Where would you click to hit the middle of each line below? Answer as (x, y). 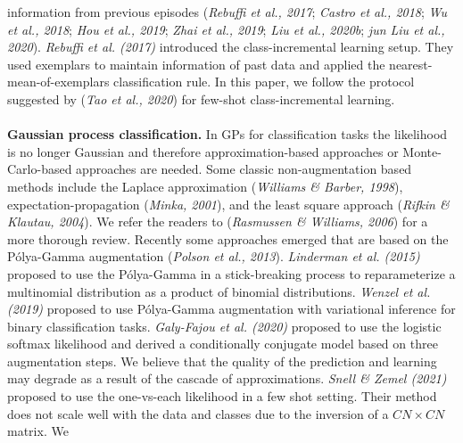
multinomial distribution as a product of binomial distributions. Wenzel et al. (219, 291)
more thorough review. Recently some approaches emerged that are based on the (228, 238)
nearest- (411, 64)
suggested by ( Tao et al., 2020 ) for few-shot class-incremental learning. (201, 98)
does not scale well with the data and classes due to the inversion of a (198, 413)
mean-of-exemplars (58, 82)
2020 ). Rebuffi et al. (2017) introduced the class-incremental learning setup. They (231, 47)
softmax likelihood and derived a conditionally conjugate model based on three (223, 344)
